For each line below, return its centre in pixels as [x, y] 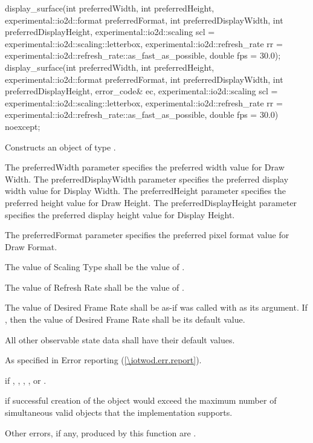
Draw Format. [31, 246]
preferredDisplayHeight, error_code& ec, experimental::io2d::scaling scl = [141, 91]
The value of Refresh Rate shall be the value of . [95, 287]
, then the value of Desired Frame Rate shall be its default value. [125, 319]
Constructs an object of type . [60, 147]
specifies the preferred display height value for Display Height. [120, 214]
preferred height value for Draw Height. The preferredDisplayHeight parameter [151, 202]
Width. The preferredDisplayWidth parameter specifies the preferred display [147, 179]
